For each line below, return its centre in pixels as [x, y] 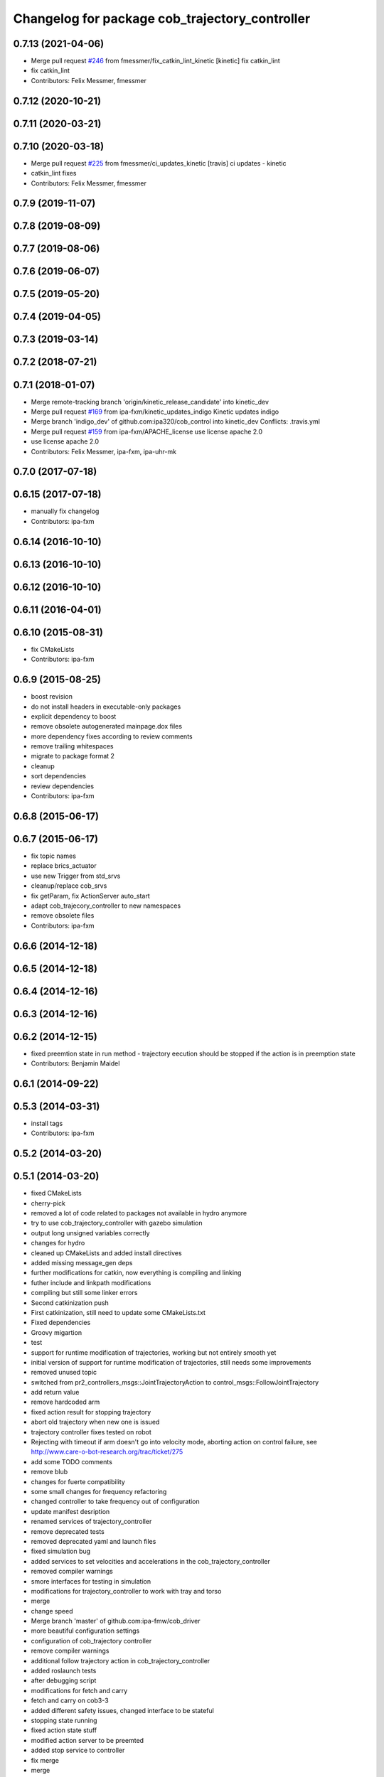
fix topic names [53, 856]
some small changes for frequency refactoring [99, 1492]
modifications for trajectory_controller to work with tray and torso [126, 1591]
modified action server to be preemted [87, 1740]
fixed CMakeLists [56, 1193]
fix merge [45, 1760]
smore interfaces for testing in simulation [91, 1581]
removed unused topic [64, 1373]
